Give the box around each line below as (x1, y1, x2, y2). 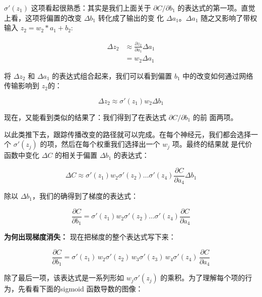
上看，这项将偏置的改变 (4, 12, 82, 23)
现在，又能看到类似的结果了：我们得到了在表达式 (4, 111, 166, 122)
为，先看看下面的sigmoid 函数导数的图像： (4, 283, 143, 294)
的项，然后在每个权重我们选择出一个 (40, 139, 160, 149)
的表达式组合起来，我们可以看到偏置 (52, 70, 172, 81)
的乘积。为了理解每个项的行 (160, 272, 252, 283)
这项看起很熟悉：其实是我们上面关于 (31, 3, 151, 13)
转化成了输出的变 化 (98, 12, 164, 23)
